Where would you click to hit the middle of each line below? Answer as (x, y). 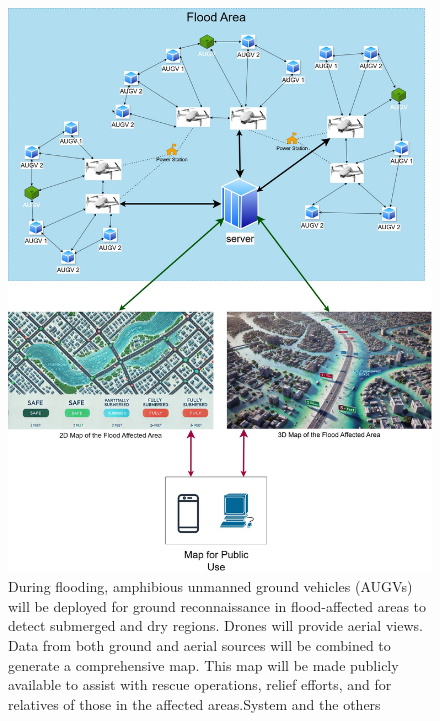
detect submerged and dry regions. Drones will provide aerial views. (215, 625)
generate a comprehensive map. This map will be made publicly (203, 664)
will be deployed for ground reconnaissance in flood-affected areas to (217, 605)
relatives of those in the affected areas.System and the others (194, 703)
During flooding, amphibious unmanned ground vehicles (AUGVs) (210, 586)
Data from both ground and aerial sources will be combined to (199, 644)
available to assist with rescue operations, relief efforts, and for (200, 684)
